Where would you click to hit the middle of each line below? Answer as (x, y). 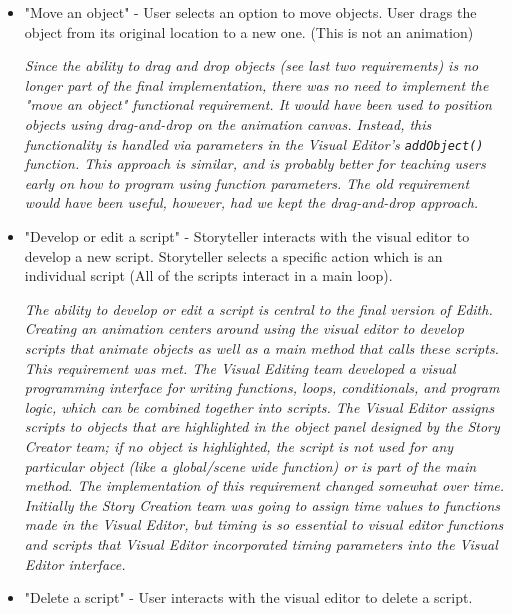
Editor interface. (75, 563)
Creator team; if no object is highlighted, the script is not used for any (239, 445)
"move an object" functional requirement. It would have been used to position (258, 104)
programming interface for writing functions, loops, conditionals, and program (262, 387)
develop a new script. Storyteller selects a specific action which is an (233, 255)
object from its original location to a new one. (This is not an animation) (249, 31)
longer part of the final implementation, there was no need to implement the (256, 84)
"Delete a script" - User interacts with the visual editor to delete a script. (248, 597)
